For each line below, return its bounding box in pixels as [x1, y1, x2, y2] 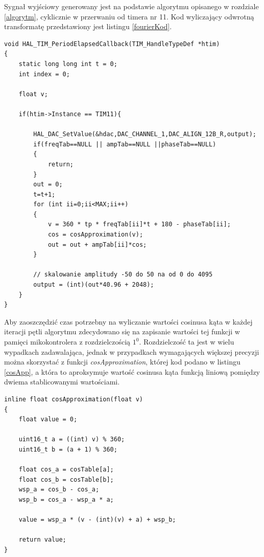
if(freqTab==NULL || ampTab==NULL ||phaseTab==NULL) [33, 140, 217, 148]
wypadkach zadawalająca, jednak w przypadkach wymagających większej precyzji [4, 346, 259, 357]
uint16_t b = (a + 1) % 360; [18, 445, 117, 453]
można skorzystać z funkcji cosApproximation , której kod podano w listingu [4, 356, 241, 367]
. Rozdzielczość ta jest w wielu [139, 336, 234, 347]
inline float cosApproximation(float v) [4, 395, 143, 403]
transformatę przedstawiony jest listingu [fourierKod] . [4, 21, 172, 32]
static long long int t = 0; [18, 60, 117, 68]
